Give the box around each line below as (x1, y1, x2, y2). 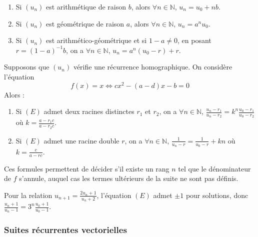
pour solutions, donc (185, 189, 248, 200)
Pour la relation (4, 189, 52, 200)
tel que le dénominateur (178, 163, 251, 173)
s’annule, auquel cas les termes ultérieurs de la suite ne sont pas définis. (19, 173, 238, 183)
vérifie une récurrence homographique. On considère (73, 61, 232, 72)
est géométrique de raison (45, 18, 124, 28)
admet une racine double (43, 135, 119, 145)
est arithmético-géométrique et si (45, 35, 147, 45)
